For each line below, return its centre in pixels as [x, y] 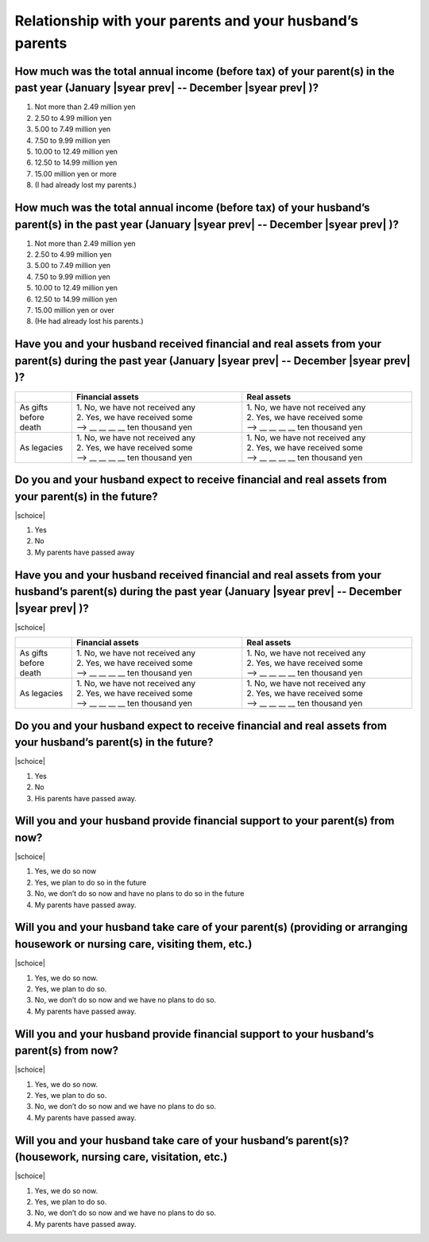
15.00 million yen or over [75, 310]
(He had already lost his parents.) [89, 321]
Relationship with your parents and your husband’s [187, 21]
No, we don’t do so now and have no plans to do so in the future [139, 894]
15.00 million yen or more [75, 173]
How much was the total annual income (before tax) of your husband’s [192, 208]
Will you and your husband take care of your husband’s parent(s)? [182, 1141]
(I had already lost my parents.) [85, 185]
